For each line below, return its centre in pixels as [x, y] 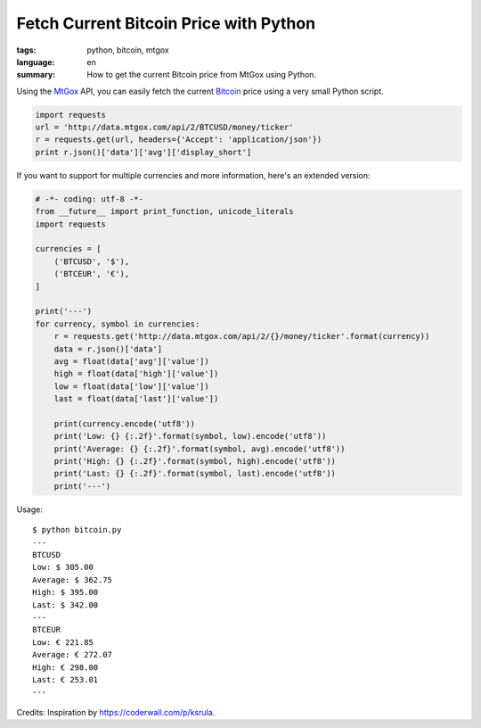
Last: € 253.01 [65, 679]
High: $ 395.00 [65, 592]
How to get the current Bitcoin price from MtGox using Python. [201, 75]
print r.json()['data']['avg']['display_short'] [143, 152]
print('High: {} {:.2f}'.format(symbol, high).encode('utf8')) [195, 461]
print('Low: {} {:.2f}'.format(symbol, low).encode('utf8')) [190, 436]
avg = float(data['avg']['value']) [131, 361]
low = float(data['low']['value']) [131, 386]
